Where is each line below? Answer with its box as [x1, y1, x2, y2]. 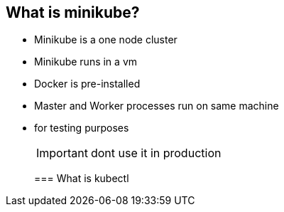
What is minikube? [6, 4, 140, 21]
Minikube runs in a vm [34, 55, 138, 68]
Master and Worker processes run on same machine [34, 100, 279, 112]
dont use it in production [90, 146, 222, 161]
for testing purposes [34, 122, 129, 134]
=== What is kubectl [34, 172, 129, 185]
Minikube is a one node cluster [34, 33, 177, 46]
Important [36, 146, 88, 161]
